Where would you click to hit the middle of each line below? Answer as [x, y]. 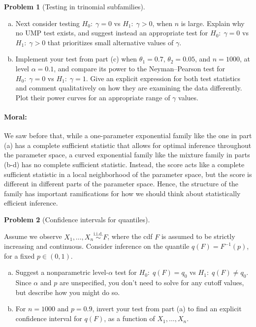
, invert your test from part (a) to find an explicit [167, 309]
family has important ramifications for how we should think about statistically [122, 193]
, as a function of [129, 318]
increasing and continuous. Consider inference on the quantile [97, 246]
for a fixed [19, 255]
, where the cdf [130, 236]
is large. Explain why [213, 23]
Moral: [16, 116]
